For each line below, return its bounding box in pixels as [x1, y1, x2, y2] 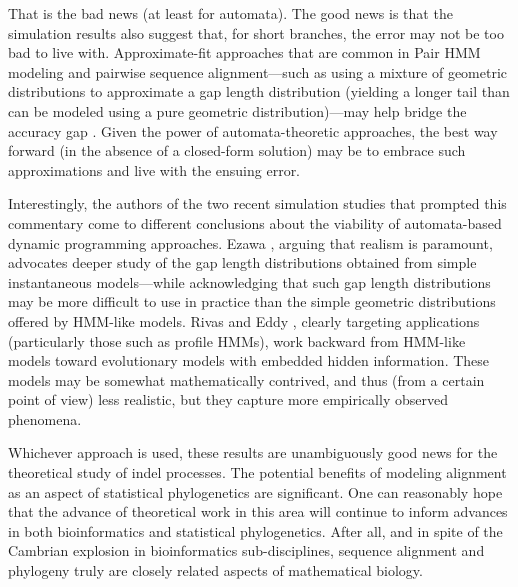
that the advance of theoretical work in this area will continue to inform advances [8, 501, 508, 522]
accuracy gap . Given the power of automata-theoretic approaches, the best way [8, 120, 498, 141]
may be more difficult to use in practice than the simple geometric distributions [8, 291, 496, 312]
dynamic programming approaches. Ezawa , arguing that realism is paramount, [8, 232, 493, 253]
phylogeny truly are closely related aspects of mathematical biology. [8, 560, 423, 581]
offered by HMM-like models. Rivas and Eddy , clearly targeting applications [8, 310, 480, 331]
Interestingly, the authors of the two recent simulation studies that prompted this [8, 193, 507, 214]
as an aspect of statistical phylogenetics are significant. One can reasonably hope [8, 481, 503, 502]
